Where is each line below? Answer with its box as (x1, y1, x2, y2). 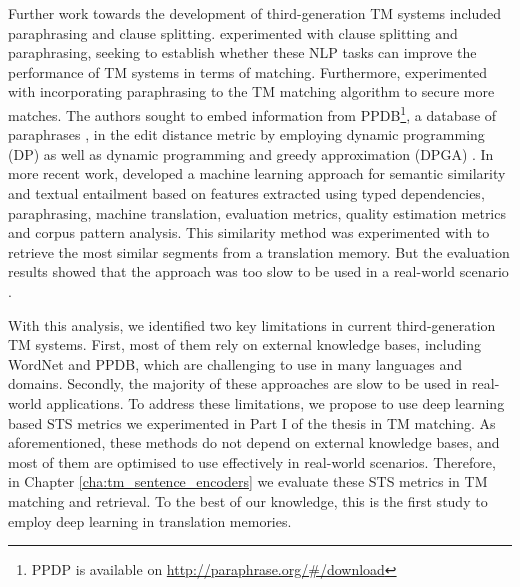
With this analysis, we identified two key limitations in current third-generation (8, 314, 496, 335)
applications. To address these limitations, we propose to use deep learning (46, 392, 505, 413)
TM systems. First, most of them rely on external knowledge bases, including (8, 334, 481, 355)
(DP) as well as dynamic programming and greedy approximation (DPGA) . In (8, 143, 494, 164)
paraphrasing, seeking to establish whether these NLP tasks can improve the (8, 42, 477, 63)
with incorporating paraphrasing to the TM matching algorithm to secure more (8, 81, 495, 102)
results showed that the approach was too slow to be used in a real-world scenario (8, 261, 509, 282)
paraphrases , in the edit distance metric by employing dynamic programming (8, 124, 485, 145)
